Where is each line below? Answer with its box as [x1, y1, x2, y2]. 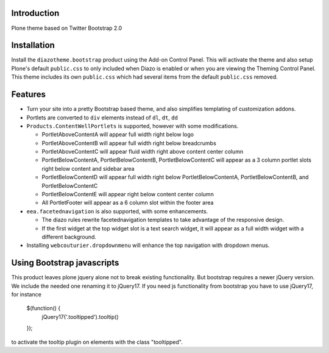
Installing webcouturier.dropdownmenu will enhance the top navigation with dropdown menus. [26, 241, 270, 249]
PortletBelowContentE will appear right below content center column [41, 191, 214, 198]
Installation [11, 40, 55, 51]
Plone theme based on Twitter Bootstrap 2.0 [11, 24, 122, 32]
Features [11, 89, 46, 100]
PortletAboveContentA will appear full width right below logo [41, 131, 194, 138]
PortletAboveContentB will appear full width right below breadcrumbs [41, 139, 216, 146]
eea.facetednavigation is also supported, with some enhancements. [26, 207, 208, 215]
